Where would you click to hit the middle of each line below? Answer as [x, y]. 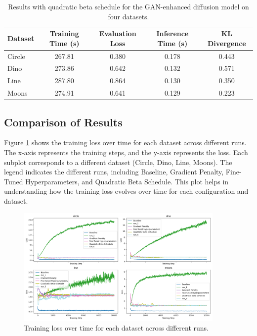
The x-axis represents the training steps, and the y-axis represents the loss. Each [126, 152]
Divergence [227, 43]
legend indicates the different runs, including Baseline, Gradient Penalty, [114, 172]
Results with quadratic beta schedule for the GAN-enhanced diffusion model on [128, 6]
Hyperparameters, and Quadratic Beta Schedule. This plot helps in [127, 181]
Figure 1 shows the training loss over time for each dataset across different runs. [125, 142]
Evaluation [118, 33]
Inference [172, 33]
